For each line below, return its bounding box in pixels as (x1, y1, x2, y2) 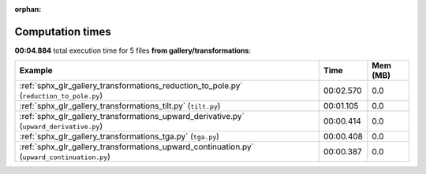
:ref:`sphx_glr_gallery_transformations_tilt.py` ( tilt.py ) (19, 101, 221, 112)
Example (19, 65, 53, 76)
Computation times (14, 24, 111, 39)
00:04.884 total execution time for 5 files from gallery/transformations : (14, 46, 252, 55)
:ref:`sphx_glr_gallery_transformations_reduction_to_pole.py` (19, 80, 244, 91)
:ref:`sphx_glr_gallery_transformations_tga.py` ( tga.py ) (19, 131, 220, 142)
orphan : (14, 5, 42, 13)
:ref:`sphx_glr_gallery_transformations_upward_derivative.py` (19, 111, 245, 122)
